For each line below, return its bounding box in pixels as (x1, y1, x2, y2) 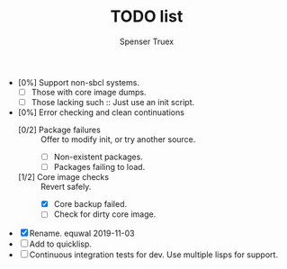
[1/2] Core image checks (17, 172, 110, 183)
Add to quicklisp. (29, 238, 93, 249)
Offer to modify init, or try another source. (40, 134, 196, 145)
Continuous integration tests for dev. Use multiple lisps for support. (29, 249, 279, 260)
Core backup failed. (53, 199, 128, 210)
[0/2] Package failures (17, 124, 101, 136)
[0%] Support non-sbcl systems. (17, 76, 139, 87)
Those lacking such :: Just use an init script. (31, 97, 195, 107)
